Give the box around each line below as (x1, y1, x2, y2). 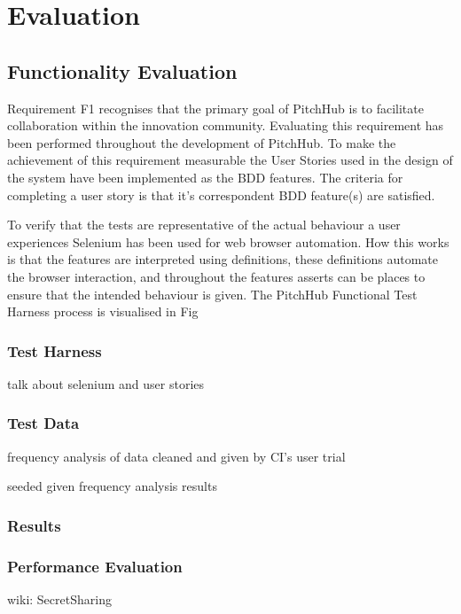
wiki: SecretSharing (7, 589, 112, 608)
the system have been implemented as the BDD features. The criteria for (7, 167, 403, 186)
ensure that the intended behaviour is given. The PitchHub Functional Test (7, 284, 418, 303)
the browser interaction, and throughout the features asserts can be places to (7, 267, 426, 285)
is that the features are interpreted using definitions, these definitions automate (7, 250, 438, 268)
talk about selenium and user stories (7, 374, 205, 392)
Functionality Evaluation (7, 57, 238, 84)
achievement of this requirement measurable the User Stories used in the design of (7, 151, 453, 169)
